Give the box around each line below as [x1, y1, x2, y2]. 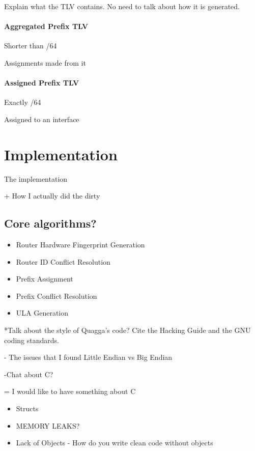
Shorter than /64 [4, 40, 57, 51]
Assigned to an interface [4, 114, 79, 124]
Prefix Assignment [16, 273, 73, 284]
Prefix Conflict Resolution [16, 290, 97, 301]
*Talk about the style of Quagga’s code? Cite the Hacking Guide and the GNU [4, 325, 251, 335]
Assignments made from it [4, 57, 86, 68]
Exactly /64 [4, 97, 41, 107]
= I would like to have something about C [4, 386, 136, 397]
